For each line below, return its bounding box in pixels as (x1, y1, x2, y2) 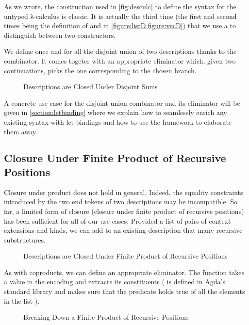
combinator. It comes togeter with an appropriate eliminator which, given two (4, 55, 236, 65)
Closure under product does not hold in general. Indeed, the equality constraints (4, 187, 243, 197)
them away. (4, 126, 37, 136)
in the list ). (4, 295, 40, 306)
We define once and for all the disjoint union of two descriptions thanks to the (4, 46, 237, 56)
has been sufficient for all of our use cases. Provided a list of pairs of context (4, 215, 231, 226)
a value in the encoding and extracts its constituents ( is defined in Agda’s (4, 276, 225, 287)
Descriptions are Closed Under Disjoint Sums (23, 81, 158, 92)
